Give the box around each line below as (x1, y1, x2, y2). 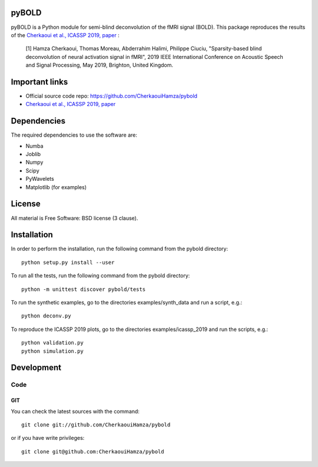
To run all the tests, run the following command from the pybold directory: (11, 272, 190, 279)
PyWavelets (25, 175, 54, 183)
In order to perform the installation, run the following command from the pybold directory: (11, 245, 228, 253)
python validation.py (21, 339, 84, 346)
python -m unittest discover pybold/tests (21, 286, 146, 293)
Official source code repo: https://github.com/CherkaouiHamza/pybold (25, 92, 197, 100)
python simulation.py (21, 347, 84, 355)
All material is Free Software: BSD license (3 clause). (11, 214, 138, 221)
